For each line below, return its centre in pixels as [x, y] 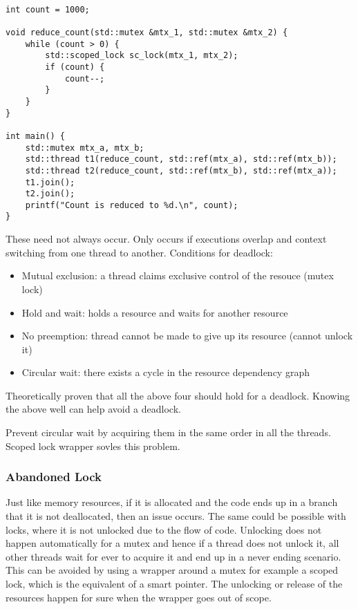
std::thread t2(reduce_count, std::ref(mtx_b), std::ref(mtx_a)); [181, 170]
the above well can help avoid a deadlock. [93, 409]
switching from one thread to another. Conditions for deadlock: [139, 252]
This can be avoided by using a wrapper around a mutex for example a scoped [172, 570]
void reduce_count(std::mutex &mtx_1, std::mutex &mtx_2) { [147, 32]
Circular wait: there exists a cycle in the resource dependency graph [166, 372]
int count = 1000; [48, 9]
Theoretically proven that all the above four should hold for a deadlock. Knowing [178, 395]
